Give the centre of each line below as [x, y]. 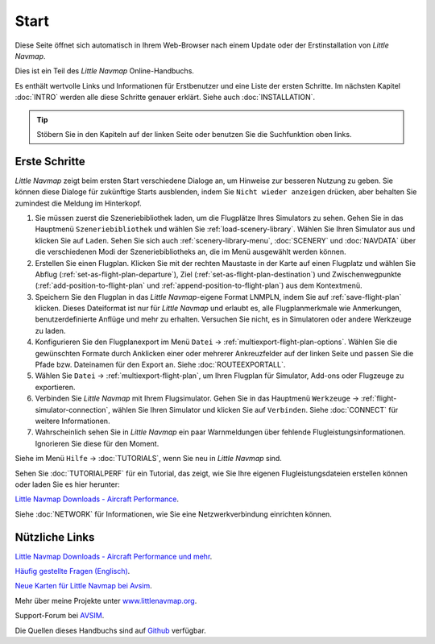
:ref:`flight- [379, 398]
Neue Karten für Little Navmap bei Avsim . [83, 586]
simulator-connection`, [72, 409]
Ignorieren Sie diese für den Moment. [97, 443]
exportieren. [55, 387]
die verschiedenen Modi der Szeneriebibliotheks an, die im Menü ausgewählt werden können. [191, 252]
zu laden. [50, 330]
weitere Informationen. [72, 421]
